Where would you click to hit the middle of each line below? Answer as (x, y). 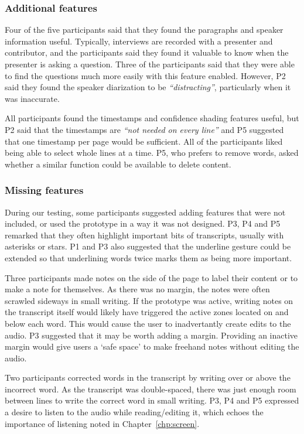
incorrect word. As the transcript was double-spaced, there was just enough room (151, 389)
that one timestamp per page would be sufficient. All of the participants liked (144, 141)
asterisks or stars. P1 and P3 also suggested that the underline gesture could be (148, 246)
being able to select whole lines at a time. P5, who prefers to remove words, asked (152, 153)
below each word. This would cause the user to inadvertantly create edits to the (148, 323)
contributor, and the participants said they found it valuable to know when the (147, 52)
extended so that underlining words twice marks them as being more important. (148, 257)
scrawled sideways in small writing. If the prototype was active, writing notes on (149, 300)
